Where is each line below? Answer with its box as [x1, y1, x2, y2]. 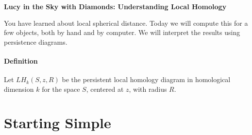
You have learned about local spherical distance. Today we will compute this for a [4, 17, 248, 28]
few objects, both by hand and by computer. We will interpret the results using [4, 27, 240, 37]
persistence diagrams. [4, 36, 67, 47]
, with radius [129, 84, 167, 94]
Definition [4, 55, 38, 66]
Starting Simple [4, 112, 111, 132]
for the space [42, 84, 80, 94]
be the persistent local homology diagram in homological [62, 74, 231, 84]
